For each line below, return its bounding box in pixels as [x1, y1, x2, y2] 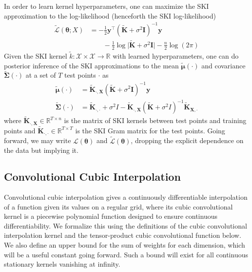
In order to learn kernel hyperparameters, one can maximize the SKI [4, 1, 209, 11]
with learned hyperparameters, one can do [113, 51, 239, 61]
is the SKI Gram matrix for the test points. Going [75, 125, 225, 135]
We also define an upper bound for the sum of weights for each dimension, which [4, 240, 245, 250]
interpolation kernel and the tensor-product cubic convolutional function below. [4, 230, 241, 240]
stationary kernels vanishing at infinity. [4, 259, 120, 269]
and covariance [201, 60, 246, 70]
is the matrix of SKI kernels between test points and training [64, 115, 247, 126]
